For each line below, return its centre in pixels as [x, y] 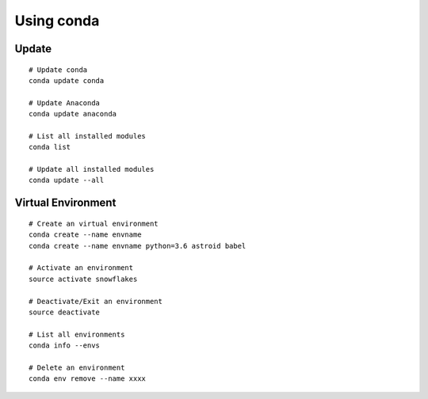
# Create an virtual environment [94, 223]
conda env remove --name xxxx [88, 379]
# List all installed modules [88, 136]
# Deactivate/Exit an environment [96, 301]
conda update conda [67, 80]
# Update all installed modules [92, 169]
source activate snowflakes [83, 279]
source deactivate [65, 312]
